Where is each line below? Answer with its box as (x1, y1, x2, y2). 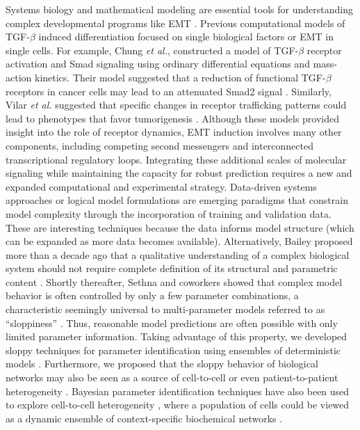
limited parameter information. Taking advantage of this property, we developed (6, 329, 347, 344)
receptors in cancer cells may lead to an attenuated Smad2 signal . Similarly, (6, 83, 332, 98)
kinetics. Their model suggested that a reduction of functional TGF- (34, 70, 326, 84)
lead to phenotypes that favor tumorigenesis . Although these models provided (6, 111, 340, 125)
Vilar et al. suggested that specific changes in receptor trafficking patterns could (6, 97, 347, 112)
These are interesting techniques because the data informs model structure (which (6, 220, 354, 234)
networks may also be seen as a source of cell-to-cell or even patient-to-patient (6, 370, 338, 385)
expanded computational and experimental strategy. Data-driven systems (6, 179, 317, 193)
